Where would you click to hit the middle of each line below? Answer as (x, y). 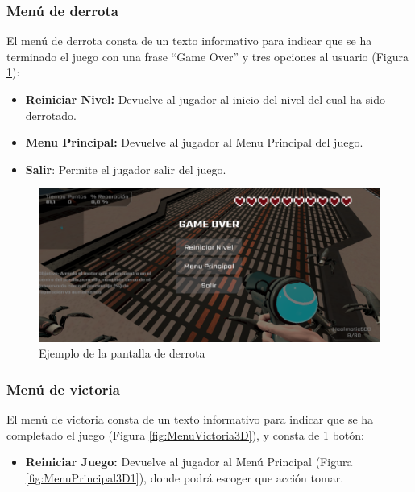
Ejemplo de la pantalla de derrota (122, 353)
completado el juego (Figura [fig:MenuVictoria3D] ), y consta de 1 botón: (185, 434)
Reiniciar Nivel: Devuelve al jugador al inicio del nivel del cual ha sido (205, 99)
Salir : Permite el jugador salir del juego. (126, 169)
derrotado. (51, 115)
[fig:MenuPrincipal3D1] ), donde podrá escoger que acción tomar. (185, 478)
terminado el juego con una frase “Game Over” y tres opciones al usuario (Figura (207, 56)
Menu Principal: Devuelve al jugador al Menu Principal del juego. (194, 142)
